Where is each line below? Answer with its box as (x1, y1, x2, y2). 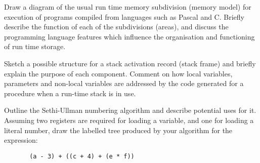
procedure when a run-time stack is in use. (4, 88, 136, 98)
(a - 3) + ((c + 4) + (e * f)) (29, 152, 135, 160)
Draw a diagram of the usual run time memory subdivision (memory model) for (4, 2, 251, 12)
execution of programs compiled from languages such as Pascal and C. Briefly (4, 11, 244, 22)
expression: (4, 135, 38, 145)
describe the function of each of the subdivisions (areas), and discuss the (4, 21, 229, 32)
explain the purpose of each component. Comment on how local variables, (4, 68, 233, 78)
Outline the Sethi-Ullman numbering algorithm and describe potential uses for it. (4, 105, 256, 115)
